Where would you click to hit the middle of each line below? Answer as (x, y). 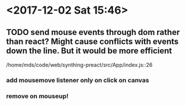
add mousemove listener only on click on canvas (78, 80)
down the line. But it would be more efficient (89, 51)
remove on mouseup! (37, 96)
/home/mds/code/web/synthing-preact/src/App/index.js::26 (79, 65)
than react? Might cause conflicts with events (92, 41)
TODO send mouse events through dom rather (93, 32)
